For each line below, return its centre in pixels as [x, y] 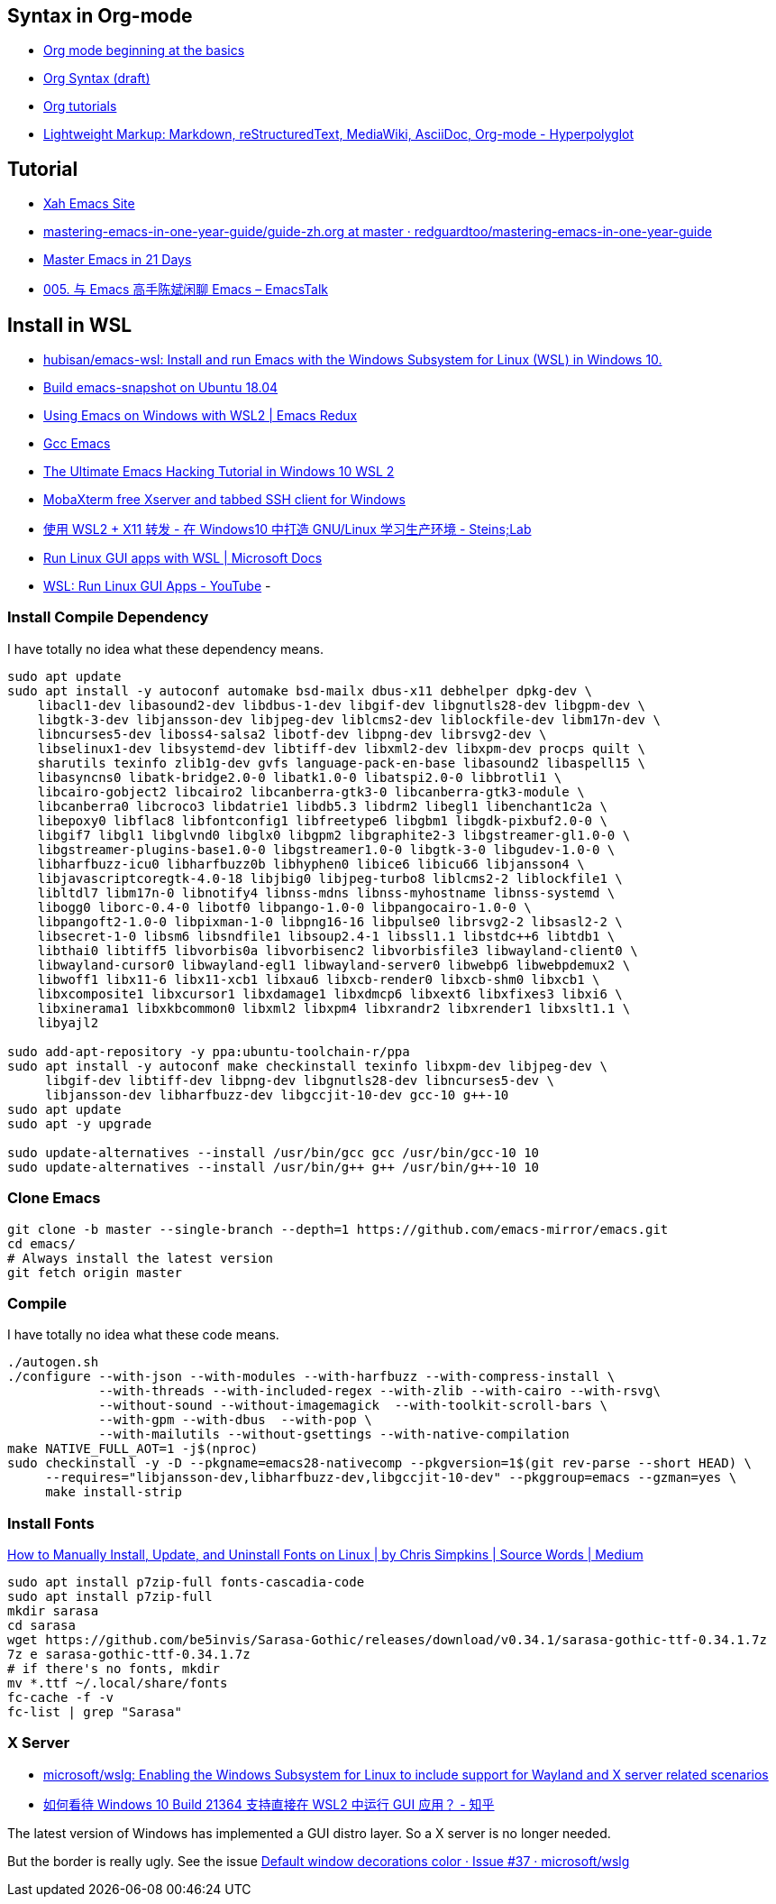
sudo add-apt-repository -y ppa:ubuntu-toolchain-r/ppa [209, 1051]
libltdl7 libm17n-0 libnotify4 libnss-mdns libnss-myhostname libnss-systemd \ [326, 892]
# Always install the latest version [141, 1258]
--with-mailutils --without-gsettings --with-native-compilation [334, 1435]
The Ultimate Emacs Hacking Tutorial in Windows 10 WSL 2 [219, 472]
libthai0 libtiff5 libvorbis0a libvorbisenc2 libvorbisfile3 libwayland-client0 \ [338, 950]
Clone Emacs [54, 1198]
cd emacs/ [41, 1243]
